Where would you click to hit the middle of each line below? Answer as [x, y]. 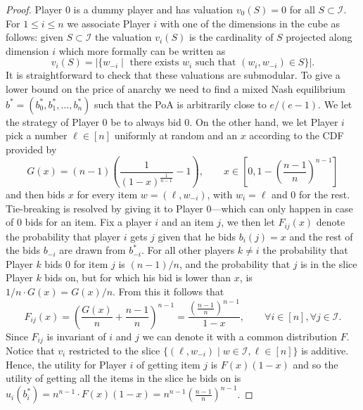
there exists [154, 63]
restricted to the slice [114, 350]
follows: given [34, 37]
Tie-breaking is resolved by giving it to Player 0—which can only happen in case [179, 208]
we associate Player [109, 23]
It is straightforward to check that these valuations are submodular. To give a [173, 75]
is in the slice [329, 263]
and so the [316, 364]
